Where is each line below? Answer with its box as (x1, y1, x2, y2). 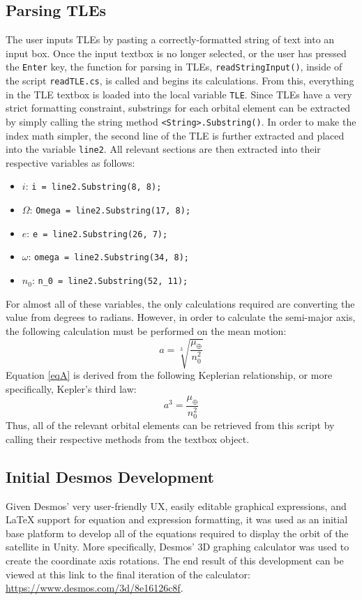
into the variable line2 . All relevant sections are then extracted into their (6, 142, 321, 156)
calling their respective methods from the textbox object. (6, 431, 250, 446)
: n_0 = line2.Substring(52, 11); (31, 273, 188, 287)
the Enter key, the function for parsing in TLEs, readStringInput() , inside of (6, 59, 342, 74)
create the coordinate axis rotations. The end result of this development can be (6, 553, 344, 567)
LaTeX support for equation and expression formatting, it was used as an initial (6, 512, 348, 527)
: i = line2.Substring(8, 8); (25, 179, 162, 193)
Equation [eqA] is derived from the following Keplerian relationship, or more (6, 368, 333, 382)
